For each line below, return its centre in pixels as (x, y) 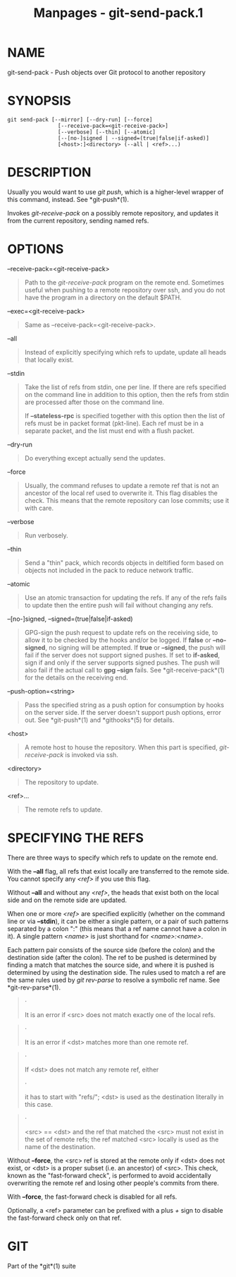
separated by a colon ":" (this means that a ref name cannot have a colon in (117, 928)
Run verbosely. (46, 535)
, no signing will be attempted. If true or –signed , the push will (135, 647)
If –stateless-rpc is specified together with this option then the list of (125, 415)
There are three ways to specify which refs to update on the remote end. (113, 857)
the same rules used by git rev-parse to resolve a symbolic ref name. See (114, 980)
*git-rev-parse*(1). (34, 987)
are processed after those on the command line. (94, 402)
